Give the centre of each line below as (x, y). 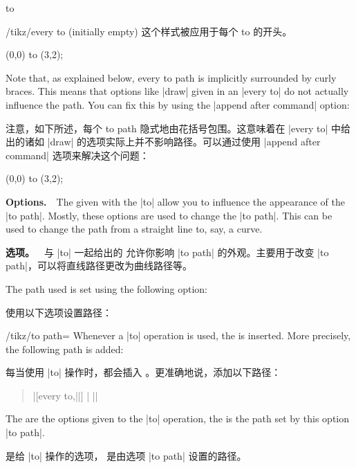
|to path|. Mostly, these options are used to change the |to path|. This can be (169, 215)
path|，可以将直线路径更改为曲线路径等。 (99, 265)
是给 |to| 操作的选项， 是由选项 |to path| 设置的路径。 (126, 455)
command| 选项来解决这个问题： (77, 155)
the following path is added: (65, 349)
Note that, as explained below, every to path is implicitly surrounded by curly (171, 77)
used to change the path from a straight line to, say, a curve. (134, 229)
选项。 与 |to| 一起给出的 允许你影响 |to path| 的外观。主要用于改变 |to (167, 252)
